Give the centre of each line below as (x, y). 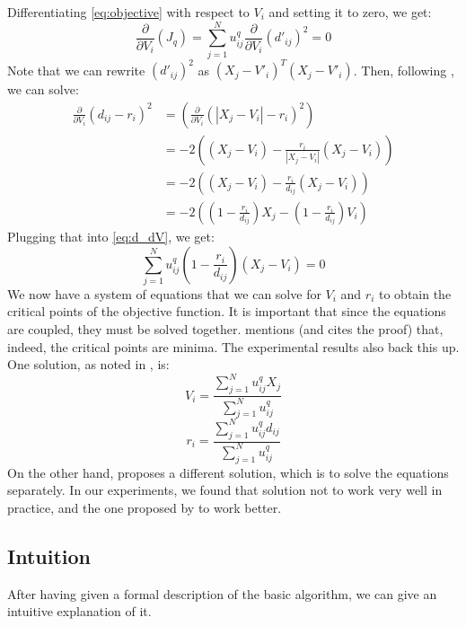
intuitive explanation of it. (79, 611)
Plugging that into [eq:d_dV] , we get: (111, 236)
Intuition (49, 555)
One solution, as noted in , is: (88, 364)
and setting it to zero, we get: (350, 12)
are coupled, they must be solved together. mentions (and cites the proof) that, (225, 329)
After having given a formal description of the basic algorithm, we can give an (222, 593)
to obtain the (415, 293)
